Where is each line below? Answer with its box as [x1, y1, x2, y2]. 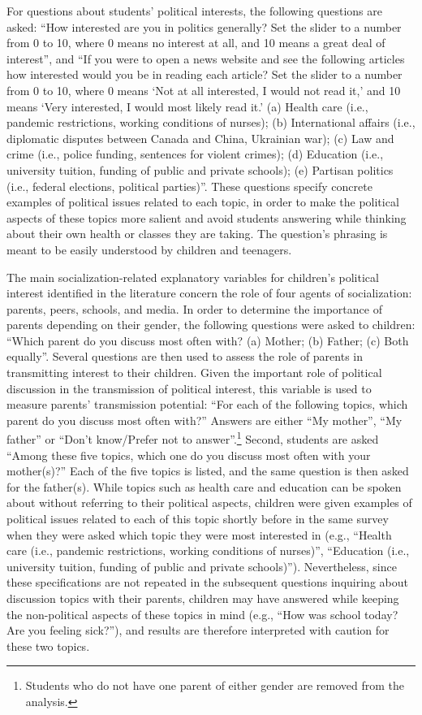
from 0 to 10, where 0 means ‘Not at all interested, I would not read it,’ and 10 [6, 81, 401, 98]
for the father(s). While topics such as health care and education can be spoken [6, 478, 402, 495]
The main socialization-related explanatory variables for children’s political [6, 268, 379, 285]
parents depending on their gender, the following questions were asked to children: [6, 316, 416, 333]
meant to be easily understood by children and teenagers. [6, 240, 292, 258]
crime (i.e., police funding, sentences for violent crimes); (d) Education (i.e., [6, 145, 384, 162]
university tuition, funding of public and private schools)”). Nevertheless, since [6, 557, 397, 574]
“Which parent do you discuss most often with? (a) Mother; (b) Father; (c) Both [6, 331, 409, 349]
